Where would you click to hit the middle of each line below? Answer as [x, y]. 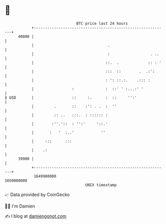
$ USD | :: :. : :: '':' [71, 98]
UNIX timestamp [101, 185]
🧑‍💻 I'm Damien [20, 206]
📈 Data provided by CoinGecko [37, 195]
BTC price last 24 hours [102, 23]
